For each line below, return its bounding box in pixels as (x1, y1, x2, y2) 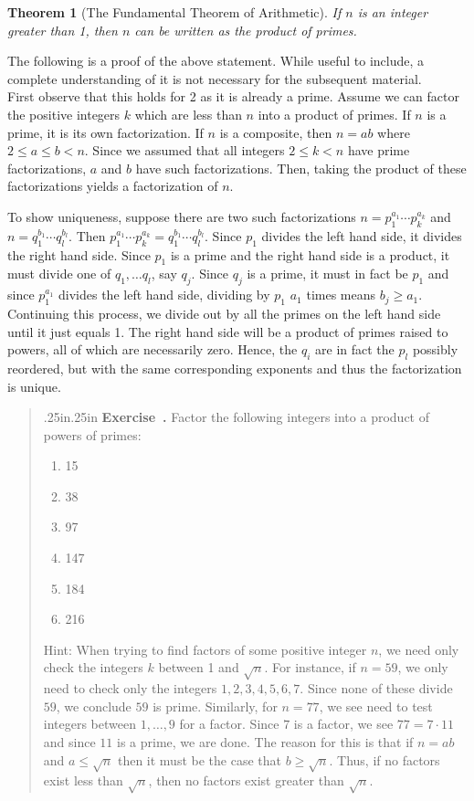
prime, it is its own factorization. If (7, 122, 204, 142)
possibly (412, 340, 458, 359)
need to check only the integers (43, 679, 217, 698)
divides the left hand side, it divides (261, 226, 462, 245)
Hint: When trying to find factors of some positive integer (43, 639, 367, 659)
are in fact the (315, 340, 395, 359)
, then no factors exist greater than (148, 771, 344, 790)
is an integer (357, 3, 428, 21)
